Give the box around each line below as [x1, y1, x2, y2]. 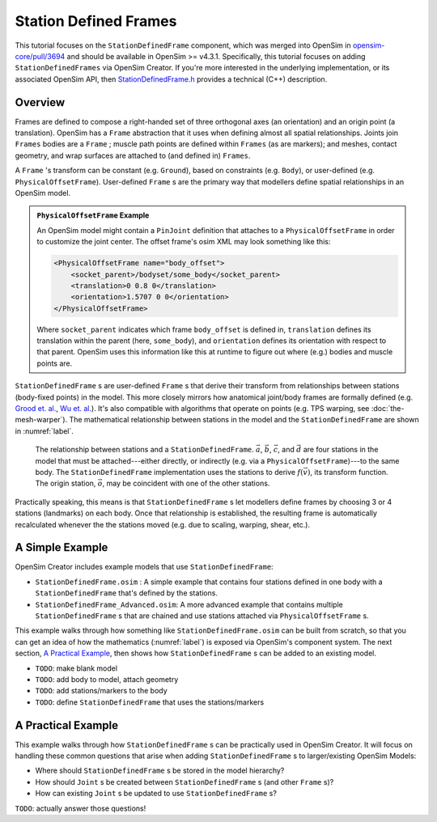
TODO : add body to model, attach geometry [35, 674, 179, 684]
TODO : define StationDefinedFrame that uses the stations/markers [35, 697, 265, 707]
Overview [15, 95, 66, 109]
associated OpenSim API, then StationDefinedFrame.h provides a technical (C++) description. [15, 74, 328, 84]
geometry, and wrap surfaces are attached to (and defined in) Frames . [15, 150, 251, 160]
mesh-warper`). [15, 415, 68, 425]
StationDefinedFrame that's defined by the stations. [35, 588, 218, 598]
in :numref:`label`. [15, 426, 74, 436]
